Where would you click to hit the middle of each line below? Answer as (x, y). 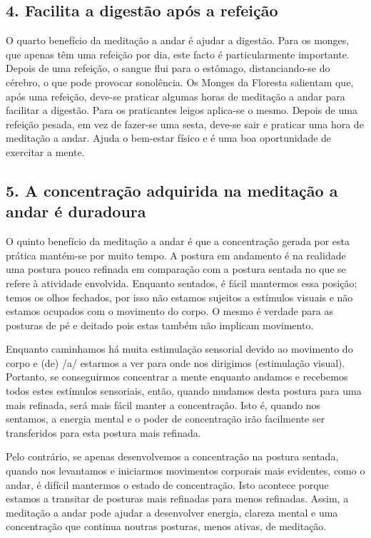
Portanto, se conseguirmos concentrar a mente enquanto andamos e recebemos (177, 377)
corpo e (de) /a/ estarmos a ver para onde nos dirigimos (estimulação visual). (176, 362)
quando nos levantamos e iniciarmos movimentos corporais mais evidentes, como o (185, 471)
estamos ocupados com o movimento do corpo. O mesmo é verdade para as (169, 311)
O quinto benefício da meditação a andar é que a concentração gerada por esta (178, 241)
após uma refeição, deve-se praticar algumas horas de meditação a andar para (176, 96)
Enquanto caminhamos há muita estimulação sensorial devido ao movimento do (179, 349)
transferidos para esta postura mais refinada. (103, 432)
